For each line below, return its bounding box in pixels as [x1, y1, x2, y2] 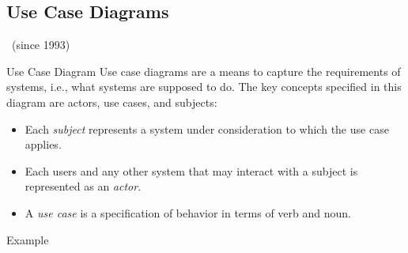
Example [6, 231, 49, 247]
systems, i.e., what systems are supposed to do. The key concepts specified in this [6, 78, 402, 95]
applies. [25, 136, 62, 153]
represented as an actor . [25, 178, 142, 194]
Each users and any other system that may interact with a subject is [25, 162, 358, 179]
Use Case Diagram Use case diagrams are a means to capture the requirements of [6, 62, 401, 79]
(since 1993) [11, 36, 70, 53]
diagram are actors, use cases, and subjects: [6, 93, 217, 110]
